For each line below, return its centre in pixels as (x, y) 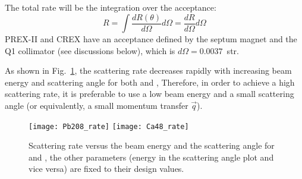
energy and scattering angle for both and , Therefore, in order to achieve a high (150, 82)
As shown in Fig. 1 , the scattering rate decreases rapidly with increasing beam (148, 70)
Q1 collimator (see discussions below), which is (90, 50)
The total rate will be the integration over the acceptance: (111, 7)
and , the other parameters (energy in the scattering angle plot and (151, 157)
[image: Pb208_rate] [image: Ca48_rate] (109, 126)
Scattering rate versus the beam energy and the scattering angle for (152, 145)
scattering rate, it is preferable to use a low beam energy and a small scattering (150, 94)
